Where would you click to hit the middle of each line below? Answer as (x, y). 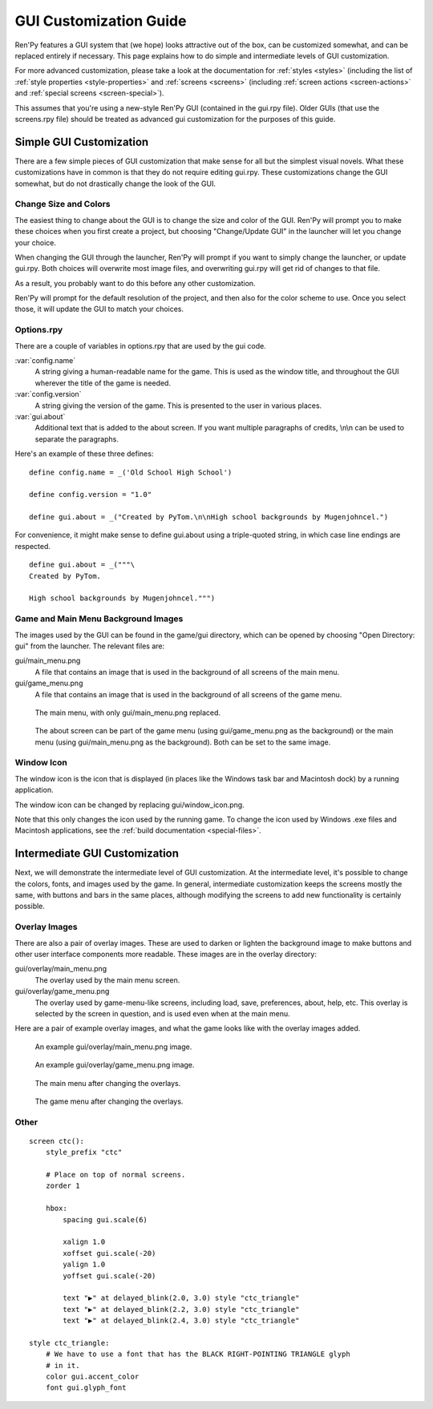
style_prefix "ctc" (84, 1153)
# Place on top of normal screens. (115, 1175)
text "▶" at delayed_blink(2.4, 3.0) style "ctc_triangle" (181, 1321)
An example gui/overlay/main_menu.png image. (113, 1047)
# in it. (63, 1365)
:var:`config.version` (48, 394)
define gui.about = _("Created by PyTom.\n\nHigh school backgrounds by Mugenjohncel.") (209, 517)
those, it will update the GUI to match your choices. (99, 309)
